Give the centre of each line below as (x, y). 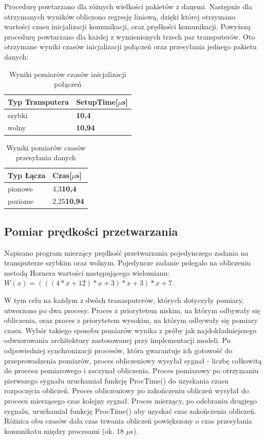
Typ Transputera (39, 101)
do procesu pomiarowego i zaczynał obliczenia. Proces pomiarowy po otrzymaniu (131, 370)
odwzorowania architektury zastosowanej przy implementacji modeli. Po (117, 340)
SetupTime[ (97, 101)
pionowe (20, 188)
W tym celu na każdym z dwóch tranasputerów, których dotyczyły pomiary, (124, 300)
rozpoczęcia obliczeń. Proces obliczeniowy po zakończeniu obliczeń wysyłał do (127, 390)
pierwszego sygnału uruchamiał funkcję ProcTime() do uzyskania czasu (116, 380)
